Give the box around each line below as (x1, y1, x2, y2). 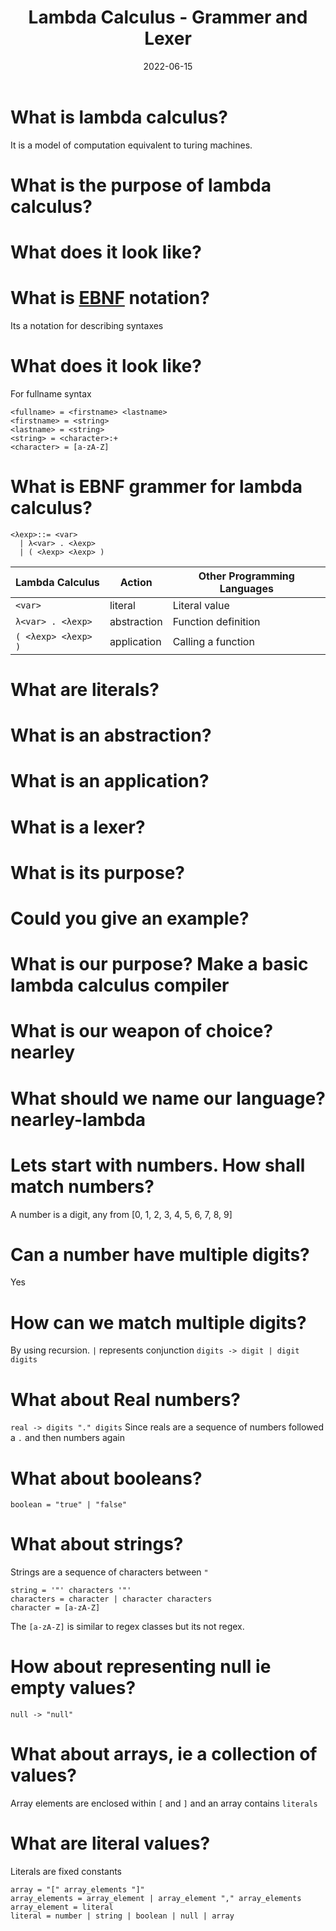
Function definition (172, 614, 261, 628)
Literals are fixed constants (10, 1866, 123, 1877)
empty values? (10, 1677, 137, 1700)
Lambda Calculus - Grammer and (28, 6, 308, 29)
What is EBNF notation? (10, 287, 210, 310)
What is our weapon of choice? (10, 1020, 274, 1043)
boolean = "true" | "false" (10, 1500, 128, 1510)
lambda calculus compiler (10, 974, 230, 997)
